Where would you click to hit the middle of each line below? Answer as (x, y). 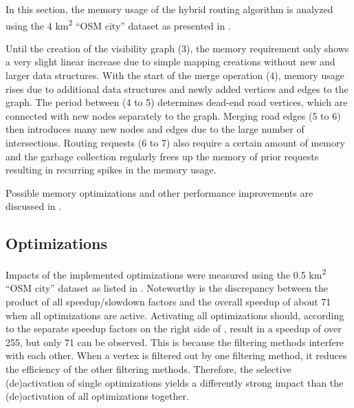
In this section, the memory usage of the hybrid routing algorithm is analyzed (169, 9)
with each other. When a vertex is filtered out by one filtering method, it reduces (176, 355)
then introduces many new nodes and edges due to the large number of (155, 129)
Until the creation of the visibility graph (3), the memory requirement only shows (177, 48)
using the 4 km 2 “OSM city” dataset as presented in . (118, 24)
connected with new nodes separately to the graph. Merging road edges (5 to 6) (173, 115)
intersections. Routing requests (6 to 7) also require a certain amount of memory (175, 142)
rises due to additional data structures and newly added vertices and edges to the (177, 88)
